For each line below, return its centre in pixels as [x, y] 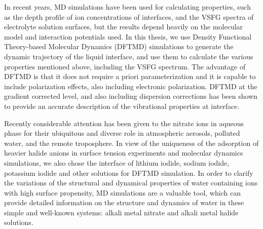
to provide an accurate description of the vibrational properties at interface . [122, 106]
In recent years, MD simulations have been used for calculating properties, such [127, 7]
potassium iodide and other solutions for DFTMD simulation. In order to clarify [129, 173]
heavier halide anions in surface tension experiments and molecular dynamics [124, 153]
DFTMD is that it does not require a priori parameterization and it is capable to [130, 76]
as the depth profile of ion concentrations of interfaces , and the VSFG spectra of [129, 16]
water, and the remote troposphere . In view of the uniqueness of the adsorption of [131, 143]
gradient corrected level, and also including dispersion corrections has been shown [131, 96]
